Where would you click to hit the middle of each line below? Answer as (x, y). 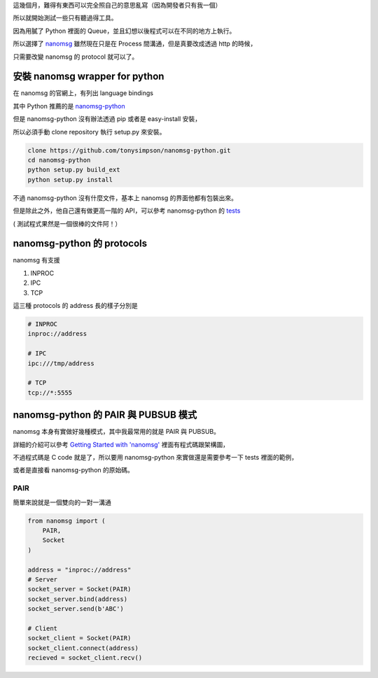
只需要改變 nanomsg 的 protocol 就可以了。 (76, 57)
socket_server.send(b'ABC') (76, 609)
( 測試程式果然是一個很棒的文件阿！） (67, 223)
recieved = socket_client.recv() (85, 658)
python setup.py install (70, 179)
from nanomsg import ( (66, 521)
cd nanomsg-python (59, 160)
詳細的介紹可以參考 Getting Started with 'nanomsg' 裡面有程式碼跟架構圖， (121, 444)
